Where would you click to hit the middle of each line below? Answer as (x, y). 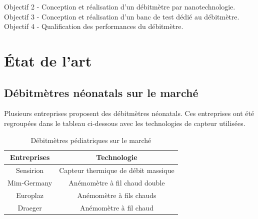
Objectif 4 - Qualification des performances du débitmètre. (94, 26)
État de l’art (48, 60)
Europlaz (30, 195)
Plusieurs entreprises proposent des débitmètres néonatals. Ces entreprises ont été (129, 113)
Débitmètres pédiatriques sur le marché (91, 140)
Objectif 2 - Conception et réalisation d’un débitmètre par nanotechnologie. (120, 6)
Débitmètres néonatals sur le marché (101, 92)
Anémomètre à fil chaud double (117, 182)
